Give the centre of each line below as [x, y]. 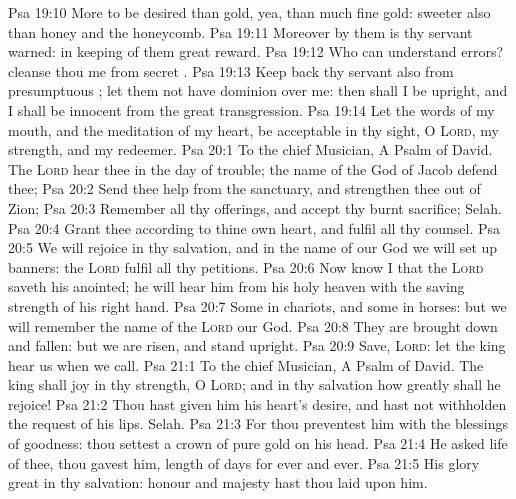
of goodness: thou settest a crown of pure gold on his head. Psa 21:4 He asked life [258, 443]
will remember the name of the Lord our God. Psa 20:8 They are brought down [253, 325]
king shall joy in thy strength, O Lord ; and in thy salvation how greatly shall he [254, 384]
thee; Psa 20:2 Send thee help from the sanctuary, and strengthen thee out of [244, 188]
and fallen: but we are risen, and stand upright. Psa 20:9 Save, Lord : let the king [257, 345]
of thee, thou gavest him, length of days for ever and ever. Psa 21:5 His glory [244, 462]
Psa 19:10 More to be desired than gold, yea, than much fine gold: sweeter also [249, 12]
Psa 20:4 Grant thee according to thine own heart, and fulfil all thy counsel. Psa [254, 227]
